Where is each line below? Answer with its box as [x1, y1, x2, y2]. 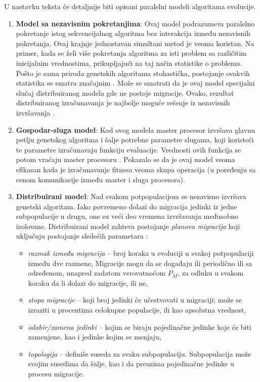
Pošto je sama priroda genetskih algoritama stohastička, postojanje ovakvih [16, 67, 250, 78]
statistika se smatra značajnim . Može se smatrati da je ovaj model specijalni [16, 78, 255, 88]
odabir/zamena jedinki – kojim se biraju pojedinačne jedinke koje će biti [28, 321, 251, 332]
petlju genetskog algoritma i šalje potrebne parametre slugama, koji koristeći [16, 134, 254, 145]
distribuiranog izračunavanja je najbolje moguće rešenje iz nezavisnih [16, 97, 230, 108]
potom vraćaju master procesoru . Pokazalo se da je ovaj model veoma [16, 154, 235, 165]
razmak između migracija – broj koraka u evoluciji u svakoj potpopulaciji [28, 248, 254, 258]
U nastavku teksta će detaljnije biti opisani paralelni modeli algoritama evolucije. [4, 1, 256, 11]
